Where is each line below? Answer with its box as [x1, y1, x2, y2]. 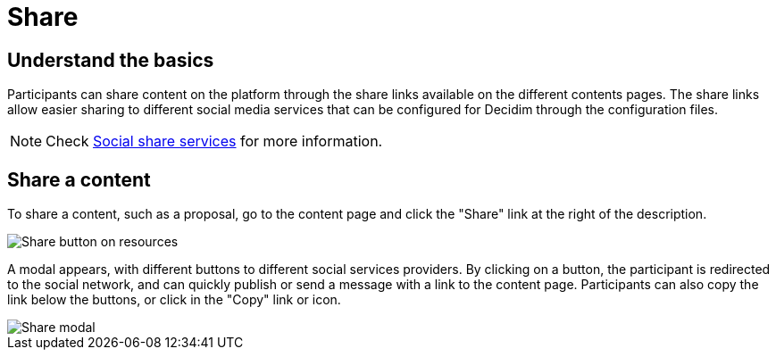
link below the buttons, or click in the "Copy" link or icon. [7, 292, 341, 308]
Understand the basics [7, 48, 214, 71]
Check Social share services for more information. [46, 132, 383, 151]
